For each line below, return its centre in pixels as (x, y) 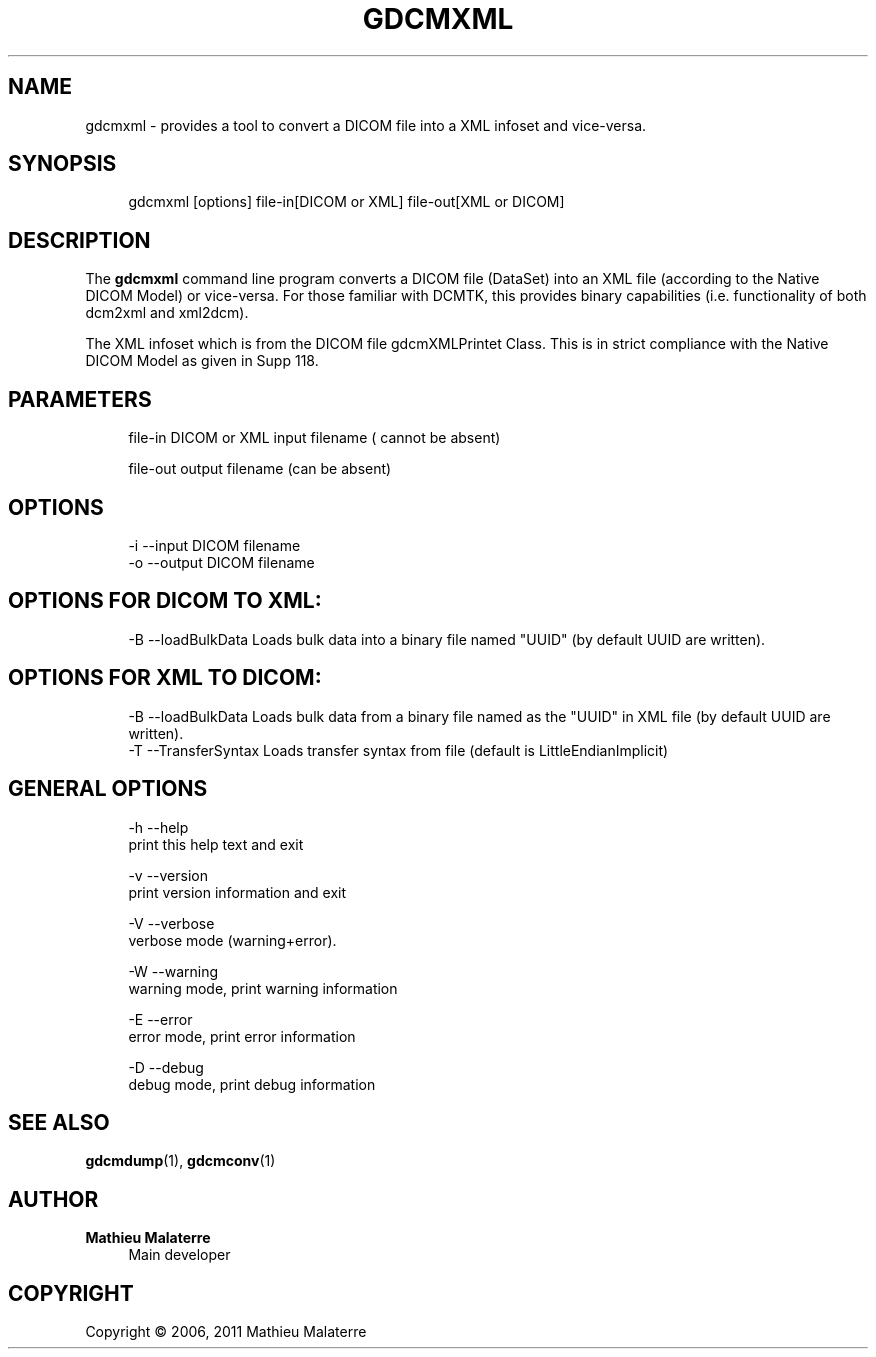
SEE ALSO (59, 1122)
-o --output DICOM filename (221, 562)
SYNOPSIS (62, 164)
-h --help (158, 827)
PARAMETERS (80, 399)
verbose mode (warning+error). (232, 940)
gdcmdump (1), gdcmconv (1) (180, 1161)
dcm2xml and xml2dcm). (167, 313)
